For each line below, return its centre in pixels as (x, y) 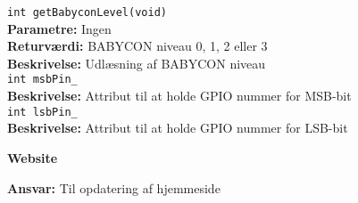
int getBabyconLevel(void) (87, 12)
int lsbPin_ (42, 112)
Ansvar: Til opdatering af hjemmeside (114, 187)
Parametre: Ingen (59, 28)
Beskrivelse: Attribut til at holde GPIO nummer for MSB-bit (179, 96)
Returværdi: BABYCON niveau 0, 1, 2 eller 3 (137, 46)
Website (33, 157)
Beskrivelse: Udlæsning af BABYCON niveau (137, 63)
